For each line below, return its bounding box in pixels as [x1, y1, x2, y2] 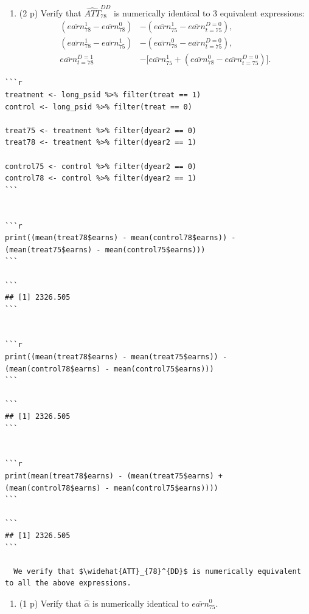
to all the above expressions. [5, 579, 131, 588]
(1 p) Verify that [19, 596, 82, 609]
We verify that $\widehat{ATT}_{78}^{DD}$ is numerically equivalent [13, 567, 301, 576]
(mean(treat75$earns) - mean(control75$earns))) [5, 245, 206, 254]
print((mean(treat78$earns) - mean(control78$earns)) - [5, 233, 236, 243]
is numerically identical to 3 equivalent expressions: [113, 6, 305, 19]
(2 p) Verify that [19, 6, 82, 19]
